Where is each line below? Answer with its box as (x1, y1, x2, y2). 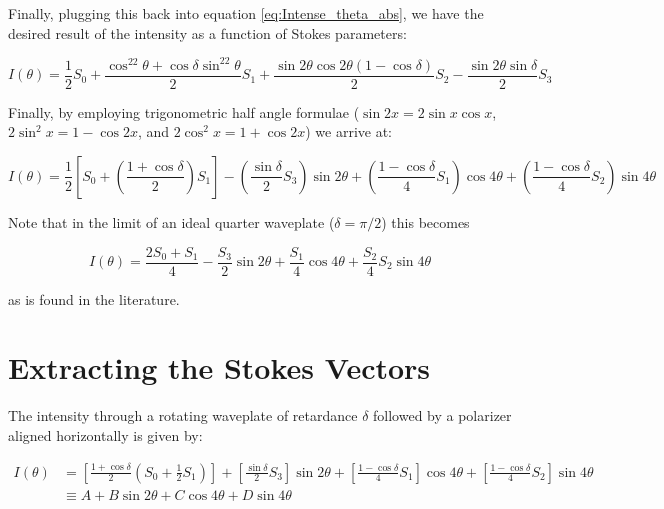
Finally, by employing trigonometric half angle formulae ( (8, 101, 360, 122)
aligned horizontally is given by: (8, 424, 203, 445)
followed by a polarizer (373, 405, 512, 426)
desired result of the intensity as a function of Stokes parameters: (8, 22, 407, 43)
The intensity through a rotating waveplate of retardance (8, 405, 358, 426)
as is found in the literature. (8, 288, 180, 309)
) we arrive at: (305, 121, 392, 142)
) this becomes (381, 211, 470, 232)
